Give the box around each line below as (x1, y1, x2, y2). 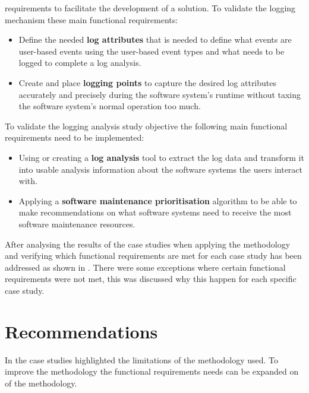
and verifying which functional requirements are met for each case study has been (5, 249, 302, 262)
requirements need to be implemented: (5, 131, 144, 144)
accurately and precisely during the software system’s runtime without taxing (18, 88, 301, 100)
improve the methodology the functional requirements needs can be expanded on (5, 365, 299, 378)
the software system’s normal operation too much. (18, 100, 201, 112)
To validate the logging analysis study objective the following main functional (5, 119, 288, 132)
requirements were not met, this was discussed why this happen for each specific (5, 272, 297, 285)
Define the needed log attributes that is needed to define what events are (18, 33, 292, 46)
